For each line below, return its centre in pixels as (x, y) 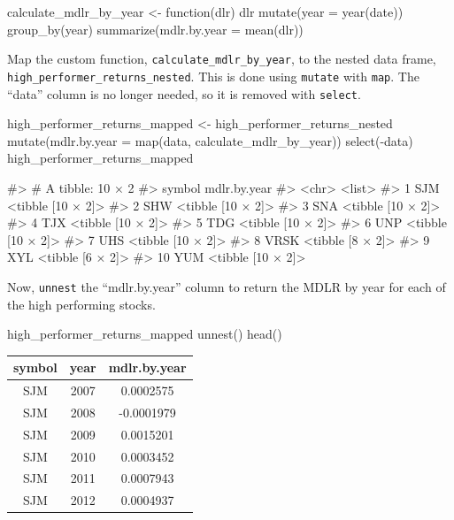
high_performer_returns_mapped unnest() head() (145, 334)
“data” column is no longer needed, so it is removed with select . (184, 93)
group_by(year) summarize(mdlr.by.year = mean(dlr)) (155, 29)
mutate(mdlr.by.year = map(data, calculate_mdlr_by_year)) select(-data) (210, 140)
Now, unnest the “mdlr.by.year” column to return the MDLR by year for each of (227, 286)
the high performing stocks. (81, 304)
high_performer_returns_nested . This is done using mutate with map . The (213, 76)
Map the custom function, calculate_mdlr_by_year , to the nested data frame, (222, 59)
